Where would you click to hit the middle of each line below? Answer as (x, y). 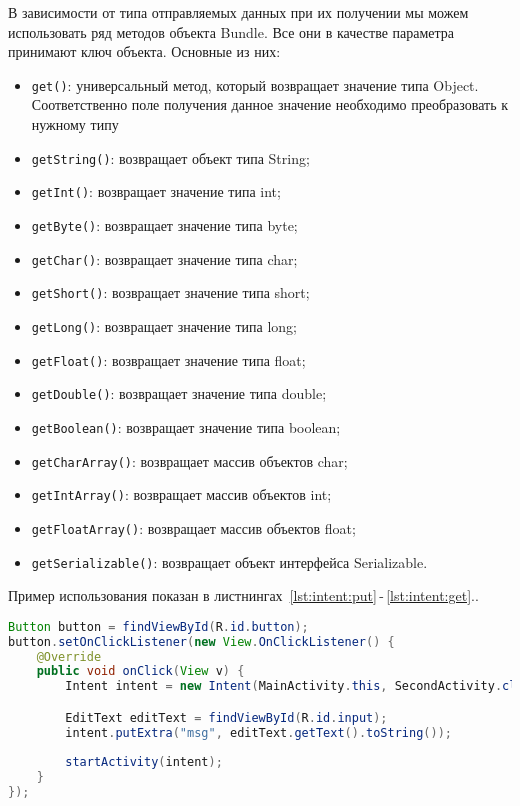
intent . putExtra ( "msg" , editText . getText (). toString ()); (258, 732)
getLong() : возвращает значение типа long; (164, 325)
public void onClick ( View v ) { (140, 671)
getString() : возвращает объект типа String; (170, 157)
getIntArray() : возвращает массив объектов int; (181, 494)
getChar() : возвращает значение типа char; (164, 258)
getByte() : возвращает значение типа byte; (164, 224)
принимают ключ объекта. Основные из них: (144, 51)
